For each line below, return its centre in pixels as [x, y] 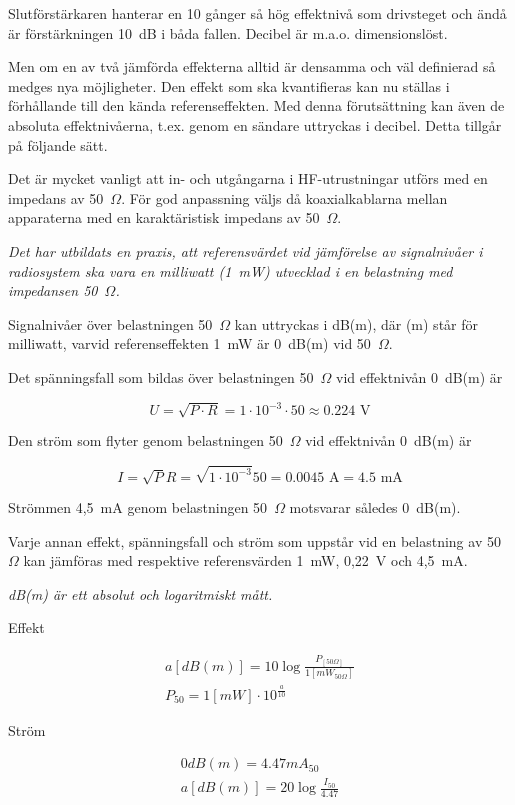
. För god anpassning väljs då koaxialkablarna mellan [284, 197]
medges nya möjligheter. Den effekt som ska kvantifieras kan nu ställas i [229, 85]
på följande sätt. [58, 144]
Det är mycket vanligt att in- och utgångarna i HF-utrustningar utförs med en [248, 178]
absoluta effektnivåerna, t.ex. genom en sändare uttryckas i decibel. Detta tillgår [255, 124]
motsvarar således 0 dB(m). [375, 507]
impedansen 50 [53, 290]
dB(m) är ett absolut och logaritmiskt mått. [140, 593]
